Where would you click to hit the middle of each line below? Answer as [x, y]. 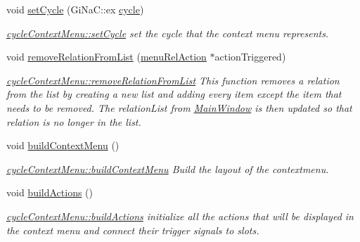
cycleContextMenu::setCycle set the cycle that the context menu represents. [168, 33]
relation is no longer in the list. [74, 121]
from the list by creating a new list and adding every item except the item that [174, 94]
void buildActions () [50, 192]
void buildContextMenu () [63, 145]
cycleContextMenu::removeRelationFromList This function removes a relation [173, 80]
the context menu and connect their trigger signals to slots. [133, 230]
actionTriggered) [250, 57]
